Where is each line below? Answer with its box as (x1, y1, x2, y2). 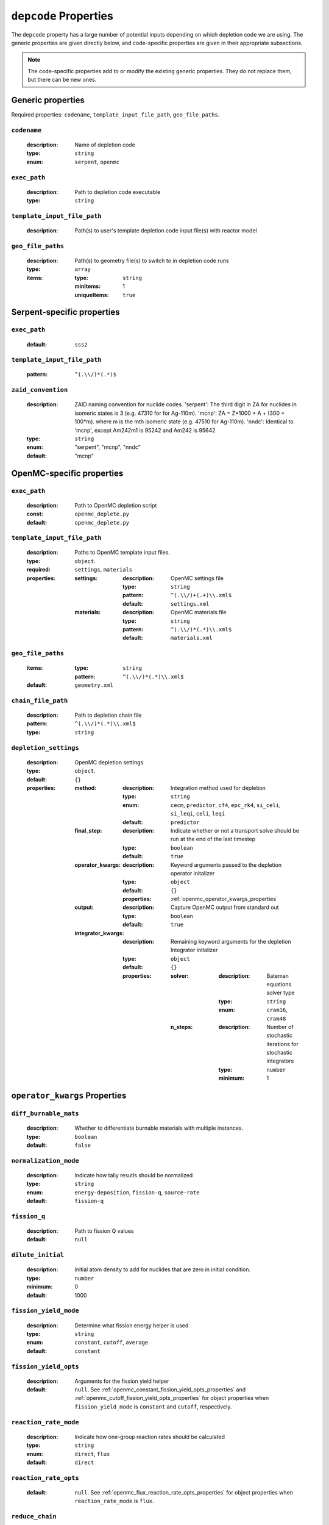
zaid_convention (11, 386, 68, 394)
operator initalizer (171, 869, 215, 877)
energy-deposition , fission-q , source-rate (74, 1188, 200, 1196)
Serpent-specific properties (11, 307, 120, 317)
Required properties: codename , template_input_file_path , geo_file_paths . (11, 111, 220, 118)
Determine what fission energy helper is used (74, 1321, 189, 1329)
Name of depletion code (74, 141, 135, 148)
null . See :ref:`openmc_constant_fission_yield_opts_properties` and (74, 1386, 246, 1393)
